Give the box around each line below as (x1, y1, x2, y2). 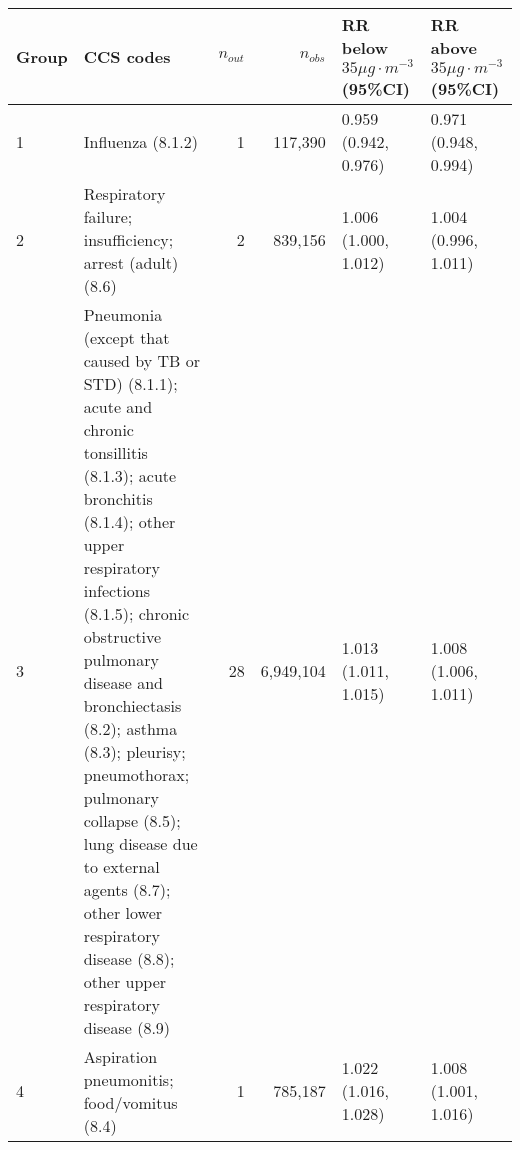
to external (83, 854, 160, 878)
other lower (83, 900, 163, 924)
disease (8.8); (83, 946, 175, 970)
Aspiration (83, 1044, 158, 1068)
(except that (83, 325, 170, 349)
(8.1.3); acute (83, 463, 177, 487)
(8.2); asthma (83, 716, 178, 740)
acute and (83, 394, 153, 418)
